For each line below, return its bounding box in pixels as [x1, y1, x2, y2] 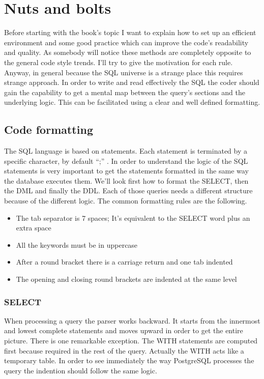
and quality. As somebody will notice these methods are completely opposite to [4, 47, 251, 57]
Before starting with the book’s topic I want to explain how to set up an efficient [4, 27, 256, 38]
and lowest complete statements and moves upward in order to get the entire [4, 325, 243, 336]
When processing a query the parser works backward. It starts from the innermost [4, 315, 260, 326]
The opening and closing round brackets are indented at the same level [16, 274, 237, 284]
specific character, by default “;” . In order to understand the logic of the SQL [4, 155, 248, 166]
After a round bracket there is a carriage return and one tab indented [16, 256, 233, 267]
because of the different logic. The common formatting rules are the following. [4, 195, 247, 206]
